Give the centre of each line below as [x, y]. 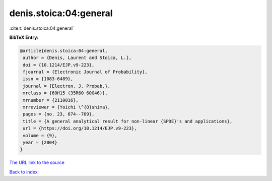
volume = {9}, [40, 135]
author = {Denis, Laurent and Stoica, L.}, [77, 58]
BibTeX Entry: [24, 37]
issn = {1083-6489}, [48, 79]
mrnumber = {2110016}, [51, 100]
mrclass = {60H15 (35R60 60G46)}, [65, 93]
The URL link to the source [37, 163]
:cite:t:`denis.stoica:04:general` [42, 28]
